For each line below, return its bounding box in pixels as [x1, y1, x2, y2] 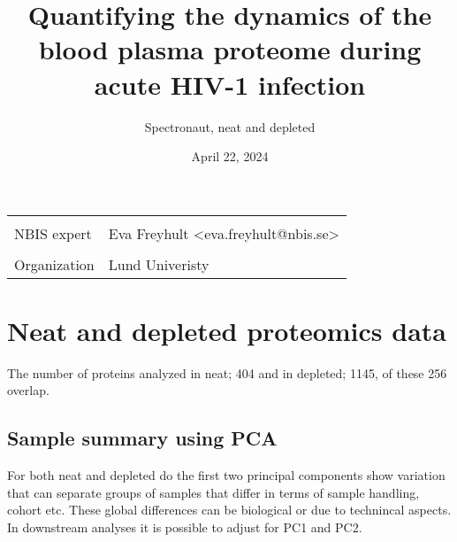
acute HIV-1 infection [94, 66, 366, 102]
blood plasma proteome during [38, 31, 422, 67]
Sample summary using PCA [7, 424, 278, 452]
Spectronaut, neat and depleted [144, 117, 316, 135]
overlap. [7, 381, 50, 399]
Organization [14, 253, 95, 275]
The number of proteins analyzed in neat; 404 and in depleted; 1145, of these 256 [7, 363, 447, 382]
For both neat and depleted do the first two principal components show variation [7, 466, 446, 484]
